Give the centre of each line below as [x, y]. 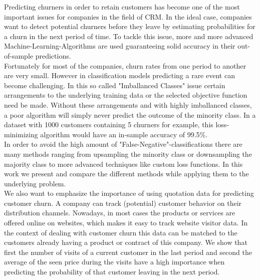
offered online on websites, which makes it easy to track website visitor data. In [126, 223]
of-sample [19, 55]
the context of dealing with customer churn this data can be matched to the [121, 232]
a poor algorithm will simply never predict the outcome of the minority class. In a [130, 114]
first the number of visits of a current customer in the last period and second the [128, 252]
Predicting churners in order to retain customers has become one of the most [122, 7]
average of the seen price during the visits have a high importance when [114, 262]
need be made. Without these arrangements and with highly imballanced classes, [128, 104]
